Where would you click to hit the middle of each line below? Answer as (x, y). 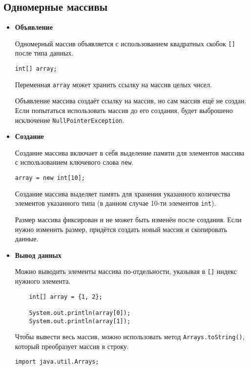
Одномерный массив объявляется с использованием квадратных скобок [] (125, 43)
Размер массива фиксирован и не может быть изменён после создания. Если (128, 219)
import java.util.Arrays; (57, 362)
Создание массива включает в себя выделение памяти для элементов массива (130, 152)
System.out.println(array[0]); (80, 313)
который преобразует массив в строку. (72, 346)
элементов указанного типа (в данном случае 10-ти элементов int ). (115, 203)
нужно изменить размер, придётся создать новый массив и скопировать (121, 229)
